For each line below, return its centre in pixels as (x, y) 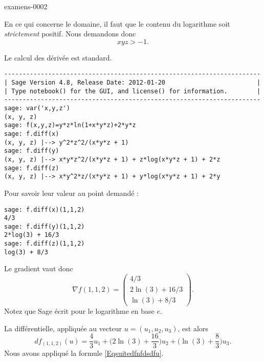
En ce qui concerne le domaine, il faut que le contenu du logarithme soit (117, 23)
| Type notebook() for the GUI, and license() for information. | (133, 91)
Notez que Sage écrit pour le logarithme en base (79, 311)
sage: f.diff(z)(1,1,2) (45, 244)
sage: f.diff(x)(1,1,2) (45, 209)
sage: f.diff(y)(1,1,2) (45, 226)
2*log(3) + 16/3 (32, 235)
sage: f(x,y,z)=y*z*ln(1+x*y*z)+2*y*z (70, 125)
